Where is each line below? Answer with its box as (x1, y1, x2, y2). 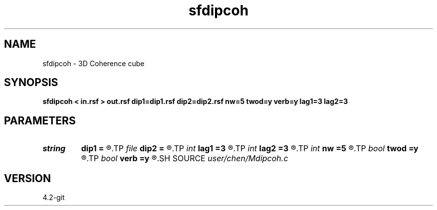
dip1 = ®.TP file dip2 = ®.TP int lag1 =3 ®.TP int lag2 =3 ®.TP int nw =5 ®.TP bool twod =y (81, 143, 419, 154)
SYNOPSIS (4, 76, 58, 89)
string (42, 143, 66, 154)
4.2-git (42, 193, 65, 202)
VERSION (4, 172, 51, 185)
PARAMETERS (4, 114, 76, 127)
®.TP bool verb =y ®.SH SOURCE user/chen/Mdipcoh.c (81, 153, 288, 164)
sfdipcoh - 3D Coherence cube (42, 59, 145, 68)
